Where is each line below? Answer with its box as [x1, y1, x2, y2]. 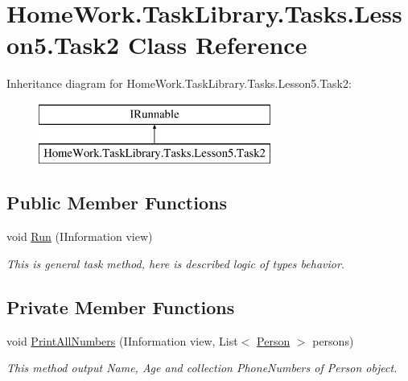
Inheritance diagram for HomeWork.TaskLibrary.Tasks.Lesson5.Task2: [6, 75, 352, 92]
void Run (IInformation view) [6, 228, 153, 245]
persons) [312, 332, 354, 349]
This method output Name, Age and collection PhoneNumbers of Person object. [6, 359, 398, 376]
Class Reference [127, 28, 307, 61]
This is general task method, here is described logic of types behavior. [6, 255, 345, 271]
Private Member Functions [6, 294, 235, 319]
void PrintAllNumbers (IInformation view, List [6, 332, 238, 349]
